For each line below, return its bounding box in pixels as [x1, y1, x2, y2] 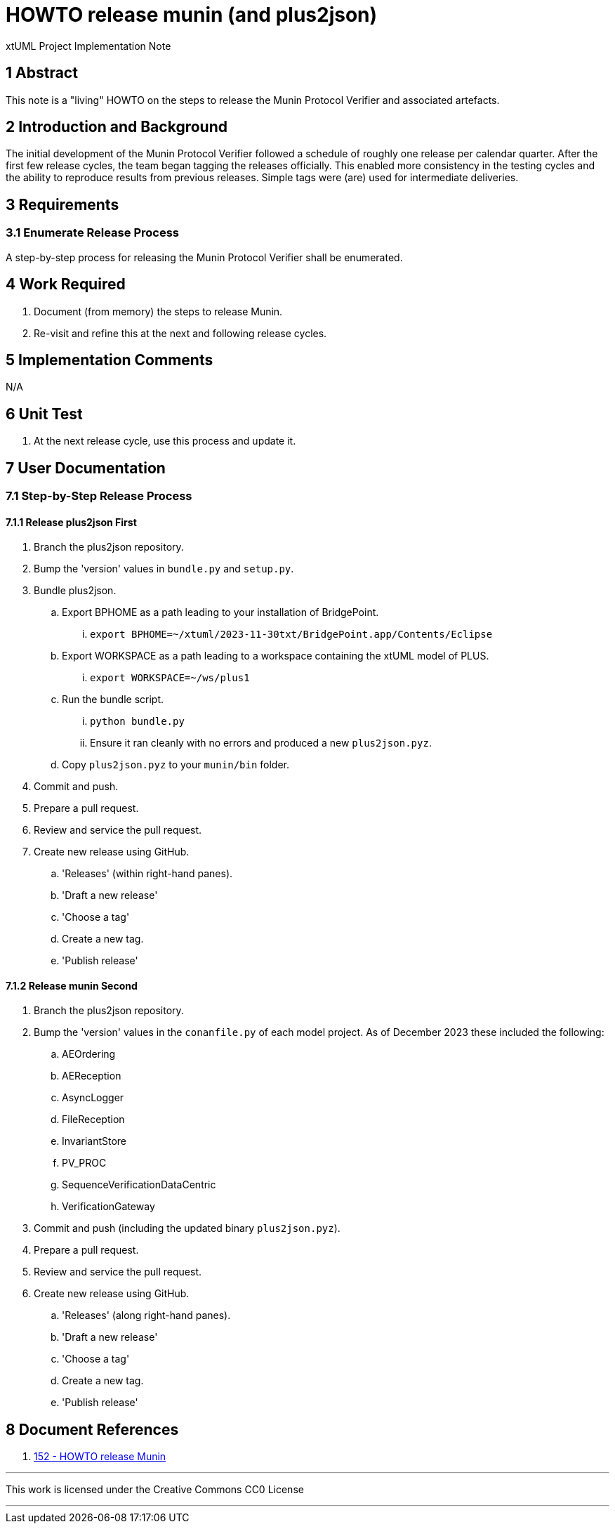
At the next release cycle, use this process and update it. [34, 435, 296, 447]
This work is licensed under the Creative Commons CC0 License [6, 1483, 304, 1496]
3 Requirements [6, 195, 119, 214]
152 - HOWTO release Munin [34, 1450, 166, 1463]
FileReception [62, 1113, 125, 1126]
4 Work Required [6, 275, 126, 294]
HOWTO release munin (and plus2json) [6, 3, 378, 27]
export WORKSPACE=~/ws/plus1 [90, 672, 250, 684]
